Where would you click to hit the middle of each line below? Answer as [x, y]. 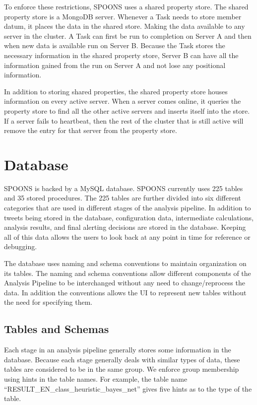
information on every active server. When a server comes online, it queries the [123, 101]
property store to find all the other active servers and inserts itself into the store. [127, 110]
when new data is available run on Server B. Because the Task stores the [115, 45]
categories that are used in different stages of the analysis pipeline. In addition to [128, 208]
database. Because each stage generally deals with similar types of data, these [122, 359]
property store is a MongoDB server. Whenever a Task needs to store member [123, 16]
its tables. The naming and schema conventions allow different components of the [128, 273]
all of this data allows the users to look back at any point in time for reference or [127, 236]
